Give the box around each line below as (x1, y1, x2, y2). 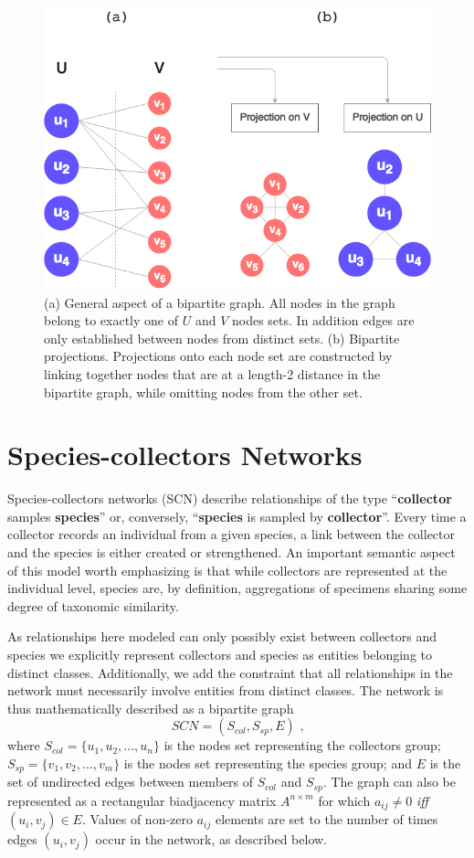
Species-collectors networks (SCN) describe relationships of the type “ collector (7, 489, 452, 508)
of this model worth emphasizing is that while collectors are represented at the (7, 560, 448, 579)
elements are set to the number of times (215, 810, 438, 829)
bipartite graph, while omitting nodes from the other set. (44, 382, 363, 401)
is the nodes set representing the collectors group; (163, 736, 441, 755)
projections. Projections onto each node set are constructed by (44, 346, 393, 365)
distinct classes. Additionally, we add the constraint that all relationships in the (7, 662, 453, 682)
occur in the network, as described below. (95, 830, 328, 849)
